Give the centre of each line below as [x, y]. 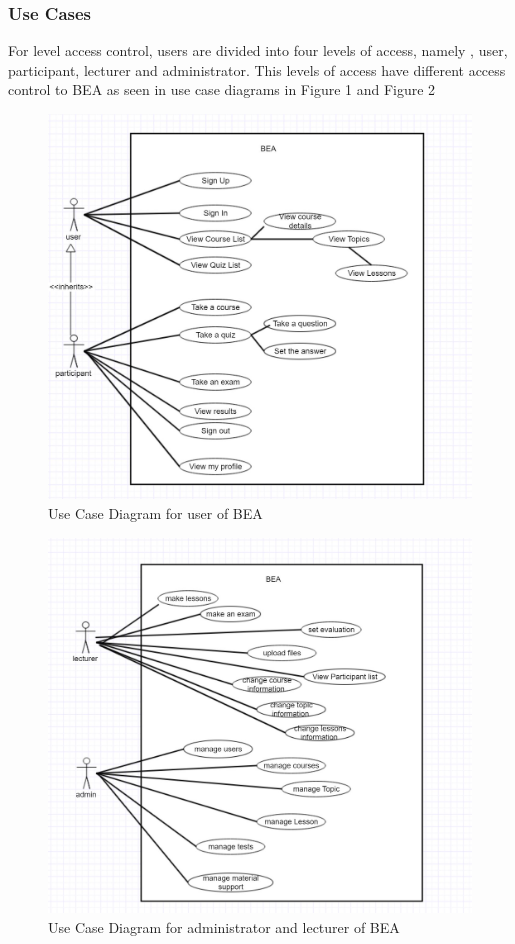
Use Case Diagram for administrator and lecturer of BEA [224, 926]
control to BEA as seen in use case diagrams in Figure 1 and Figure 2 [222, 89]
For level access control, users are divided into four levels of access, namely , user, [258, 50]
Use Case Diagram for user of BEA [155, 513]
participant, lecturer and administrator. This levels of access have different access [257, 69]
